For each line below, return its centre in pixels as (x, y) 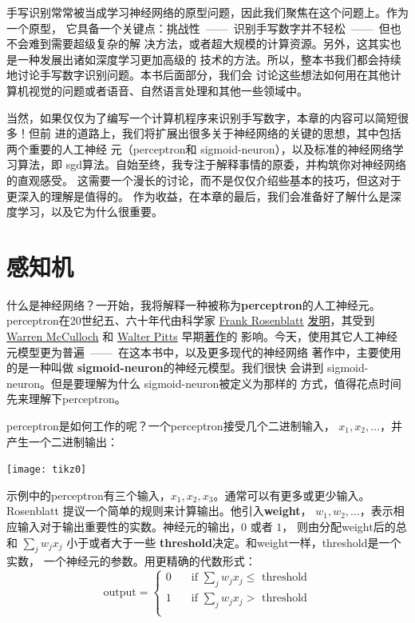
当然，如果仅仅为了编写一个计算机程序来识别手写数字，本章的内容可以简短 (202, 117)
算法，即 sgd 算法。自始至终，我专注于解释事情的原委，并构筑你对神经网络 (211, 164)
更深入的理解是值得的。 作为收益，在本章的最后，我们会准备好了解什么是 (198, 196)
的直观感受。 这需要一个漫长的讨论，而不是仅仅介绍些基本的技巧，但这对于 (204, 180)
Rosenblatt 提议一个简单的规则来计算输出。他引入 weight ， (159, 511)
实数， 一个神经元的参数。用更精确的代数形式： (131, 561)
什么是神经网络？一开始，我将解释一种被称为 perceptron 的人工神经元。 (194, 304)
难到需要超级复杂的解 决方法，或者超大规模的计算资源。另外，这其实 (209, 44)
